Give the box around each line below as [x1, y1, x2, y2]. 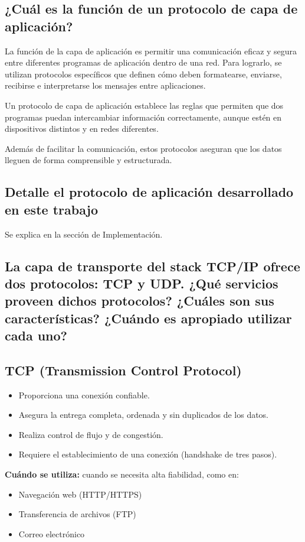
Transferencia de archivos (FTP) [18, 508, 136, 520]
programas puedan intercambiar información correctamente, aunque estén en [5, 111, 282, 123]
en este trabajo [5, 200, 98, 218]
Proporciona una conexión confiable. [18, 388, 150, 401]
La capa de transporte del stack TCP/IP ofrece [5, 257, 300, 275]
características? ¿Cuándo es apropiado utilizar [5, 309, 292, 327]
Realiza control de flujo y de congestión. [18, 428, 163, 440]
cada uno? [5, 326, 67, 345]
